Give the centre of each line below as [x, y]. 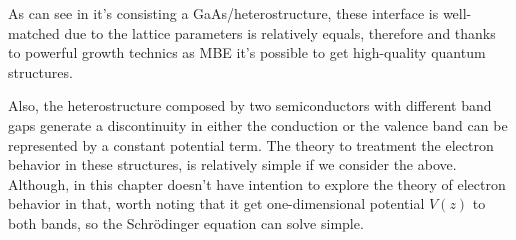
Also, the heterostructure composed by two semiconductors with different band [250, 105]
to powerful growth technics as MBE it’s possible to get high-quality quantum [247, 52]
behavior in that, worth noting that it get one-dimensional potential [216, 203]
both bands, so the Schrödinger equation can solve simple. [186, 222]
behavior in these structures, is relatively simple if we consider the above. [232, 164]
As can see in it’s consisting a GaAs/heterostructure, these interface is [223, 13]
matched [34, 32]
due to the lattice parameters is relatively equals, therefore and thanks [280, 32]
